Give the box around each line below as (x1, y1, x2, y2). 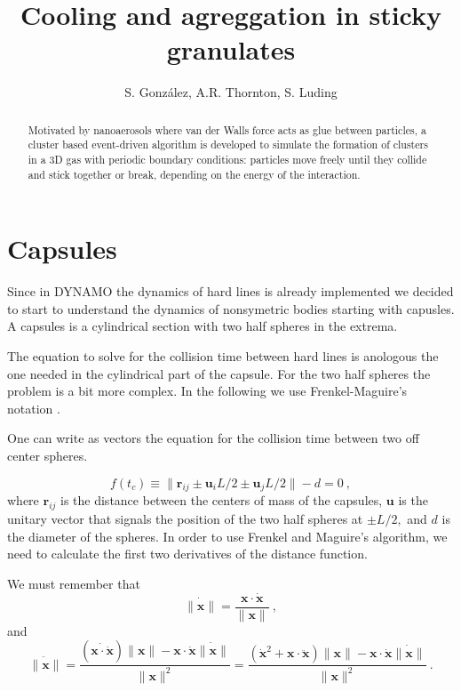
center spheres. (7, 446, 88, 465)
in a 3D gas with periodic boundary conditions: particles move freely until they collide (28, 152, 427, 167)
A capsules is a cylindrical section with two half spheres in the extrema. (7, 317, 398, 335)
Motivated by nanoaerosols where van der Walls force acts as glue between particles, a (28, 122, 426, 137)
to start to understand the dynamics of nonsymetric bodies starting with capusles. (7, 299, 455, 317)
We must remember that (7, 574, 140, 592)
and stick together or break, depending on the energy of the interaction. (28, 166, 361, 181)
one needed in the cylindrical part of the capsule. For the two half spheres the (7, 364, 431, 382)
